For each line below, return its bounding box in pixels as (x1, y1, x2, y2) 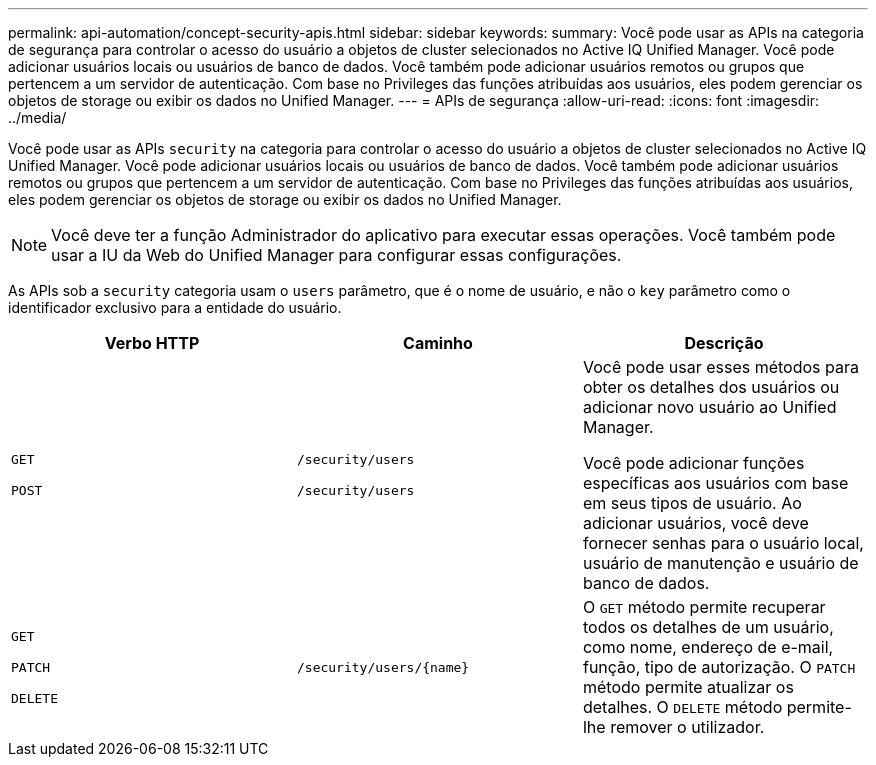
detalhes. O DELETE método (582, 697, 783, 717)
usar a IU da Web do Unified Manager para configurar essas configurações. (51, 245, 622, 265)
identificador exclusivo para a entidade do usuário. (8, 299, 342, 316)
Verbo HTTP (104, 333, 200, 353)
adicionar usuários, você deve (582, 513, 809, 533)
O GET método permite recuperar (582, 597, 826, 617)
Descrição (684, 333, 764, 353)
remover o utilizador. (610, 717, 765, 737)
